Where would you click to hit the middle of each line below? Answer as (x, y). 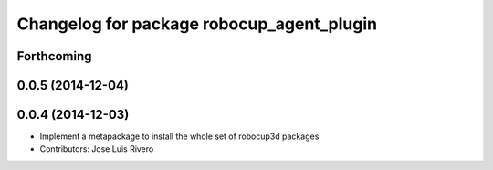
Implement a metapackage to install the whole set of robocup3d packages (179, 136)
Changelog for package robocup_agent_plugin (197, 24)
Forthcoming (54, 56)
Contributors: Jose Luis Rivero (97, 149)
